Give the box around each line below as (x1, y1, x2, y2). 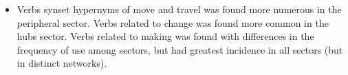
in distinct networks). (17, 56, 107, 70)
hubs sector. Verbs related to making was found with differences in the (17, 29, 314, 43)
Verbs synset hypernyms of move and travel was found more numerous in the (17, 2, 342, 16)
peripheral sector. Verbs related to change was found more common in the (17, 15, 329, 30)
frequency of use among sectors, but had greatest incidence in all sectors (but (17, 42, 343, 56)
